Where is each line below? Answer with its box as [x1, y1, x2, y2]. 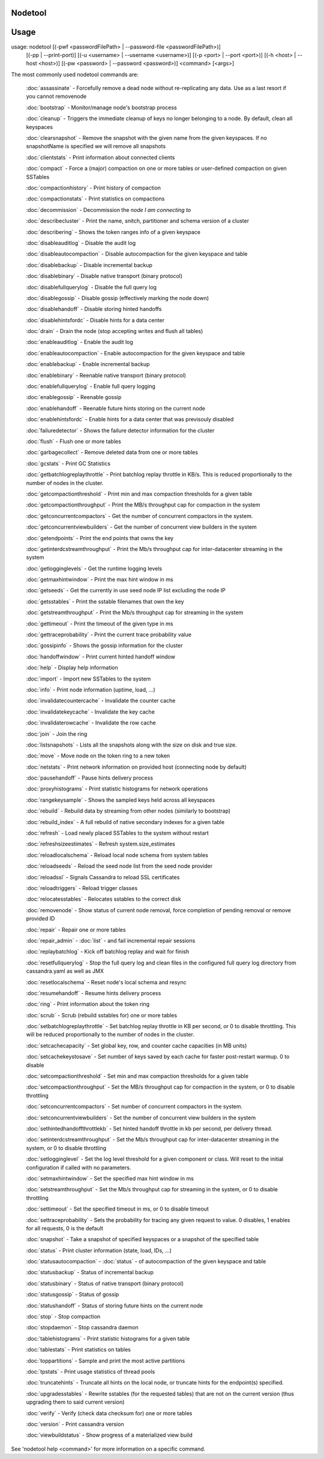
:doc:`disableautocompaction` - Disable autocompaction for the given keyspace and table [26, 250, 248, 257]
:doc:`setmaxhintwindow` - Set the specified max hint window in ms [26, 1175, 194, 1182]
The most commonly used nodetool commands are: [11, 71, 139, 78]
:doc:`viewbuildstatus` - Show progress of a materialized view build [26, 1431, 193, 1439]
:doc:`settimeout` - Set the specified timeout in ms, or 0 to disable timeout [26, 1205, 209, 1212]
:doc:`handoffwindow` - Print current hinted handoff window [26, 653, 175, 660]
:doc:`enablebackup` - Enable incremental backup [26, 361, 150, 368]
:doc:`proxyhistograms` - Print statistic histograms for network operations [26, 785, 208, 792]
